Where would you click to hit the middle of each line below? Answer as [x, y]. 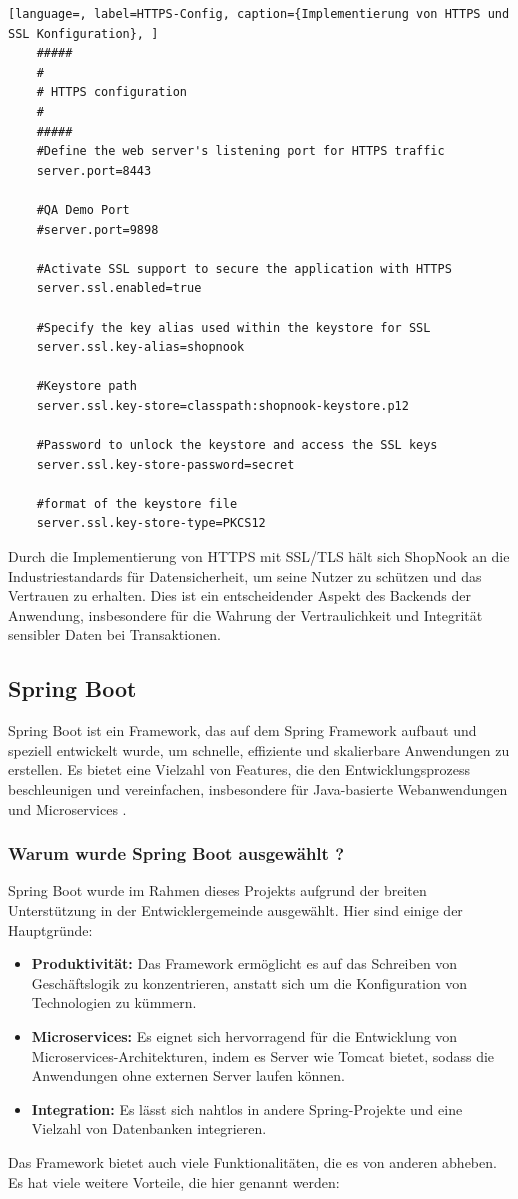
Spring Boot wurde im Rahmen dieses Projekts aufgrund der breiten [217, 890]
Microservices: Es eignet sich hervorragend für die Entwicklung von [244, 1035]
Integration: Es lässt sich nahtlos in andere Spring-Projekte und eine [247, 1108]
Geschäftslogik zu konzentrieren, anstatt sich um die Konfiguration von [249, 982]
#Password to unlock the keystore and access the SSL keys [237, 445]
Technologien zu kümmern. [114, 1002]
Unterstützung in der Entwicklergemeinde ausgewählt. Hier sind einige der [235, 909]
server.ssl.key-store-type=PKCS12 [151, 523]
